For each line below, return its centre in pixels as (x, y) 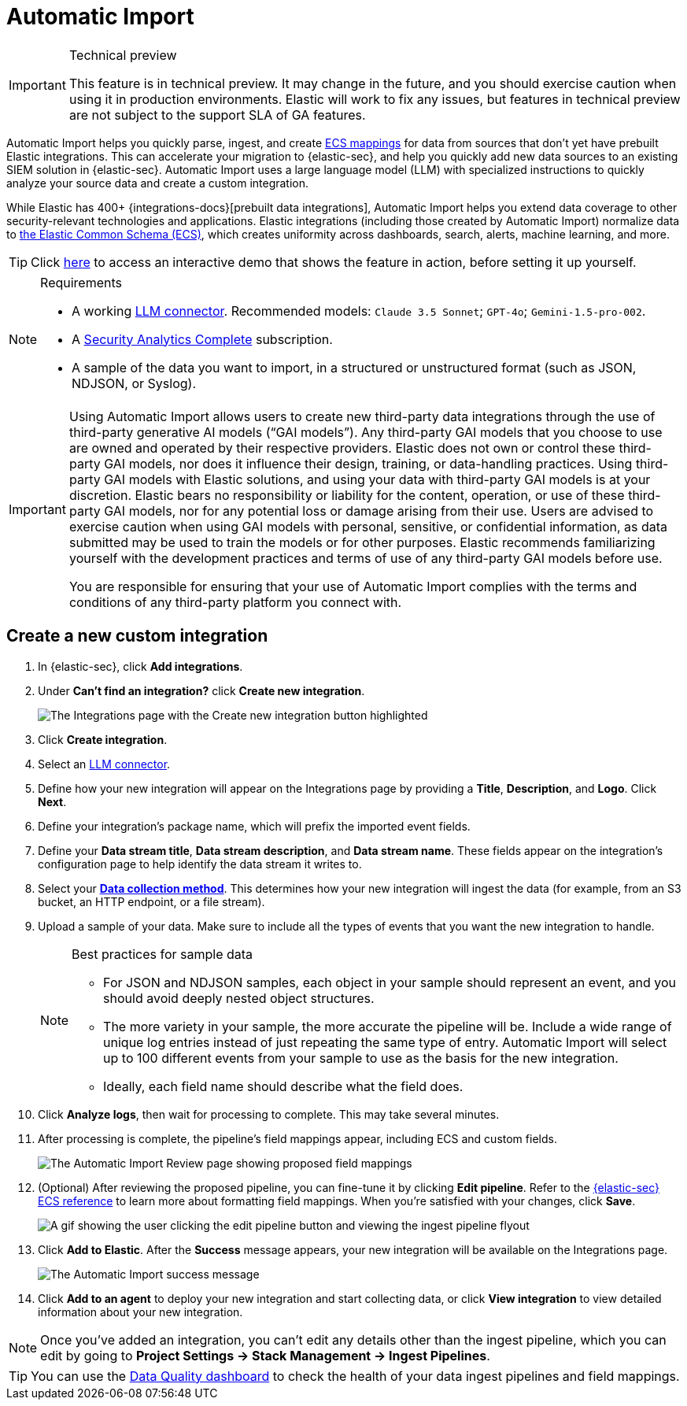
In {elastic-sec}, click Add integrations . (140, 666)
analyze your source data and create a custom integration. (158, 183)
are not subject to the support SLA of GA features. (217, 115)
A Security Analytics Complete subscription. (202, 339)
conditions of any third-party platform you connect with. (235, 602)
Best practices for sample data (163, 954)
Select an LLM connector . (104, 764)
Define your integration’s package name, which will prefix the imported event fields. (254, 826)
